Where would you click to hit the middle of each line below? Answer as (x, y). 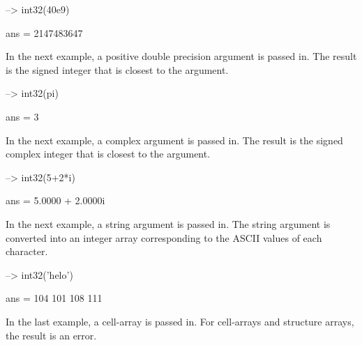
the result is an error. (51, 335)
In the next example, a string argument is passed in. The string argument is (168, 223)
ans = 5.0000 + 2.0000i (55, 200)
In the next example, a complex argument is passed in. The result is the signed (174, 140)
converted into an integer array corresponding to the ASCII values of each (164, 237)
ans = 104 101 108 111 (54, 298)
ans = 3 (22, 116)
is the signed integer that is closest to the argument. (117, 69)
